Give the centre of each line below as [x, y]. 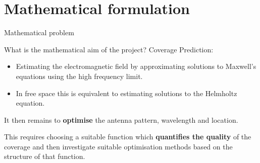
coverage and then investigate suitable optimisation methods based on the [118, 146]
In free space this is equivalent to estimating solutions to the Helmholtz [126, 93]
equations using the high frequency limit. [79, 76]
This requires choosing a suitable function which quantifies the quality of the [128, 137]
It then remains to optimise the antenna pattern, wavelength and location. [121, 119]
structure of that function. [45, 156]
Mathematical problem [39, 32]
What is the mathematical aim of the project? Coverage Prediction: [109, 49]
